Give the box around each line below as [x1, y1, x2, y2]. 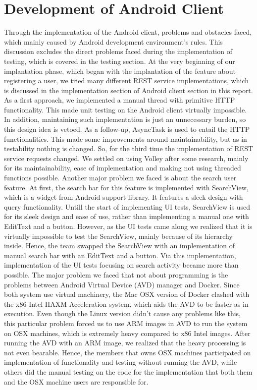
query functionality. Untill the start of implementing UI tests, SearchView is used [4, 201, 251, 212]
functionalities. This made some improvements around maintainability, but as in [4, 133, 247, 144]
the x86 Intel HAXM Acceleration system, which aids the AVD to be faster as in [4, 298, 249, 309]
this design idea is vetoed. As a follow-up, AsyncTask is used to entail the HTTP [4, 124, 250, 134]
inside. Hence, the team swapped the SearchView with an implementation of [4, 240, 235, 251]
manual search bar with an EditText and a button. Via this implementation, [4, 250, 236, 260]
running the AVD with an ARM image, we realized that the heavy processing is [4, 337, 246, 348]
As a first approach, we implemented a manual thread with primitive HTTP [4, 95, 235, 105]
